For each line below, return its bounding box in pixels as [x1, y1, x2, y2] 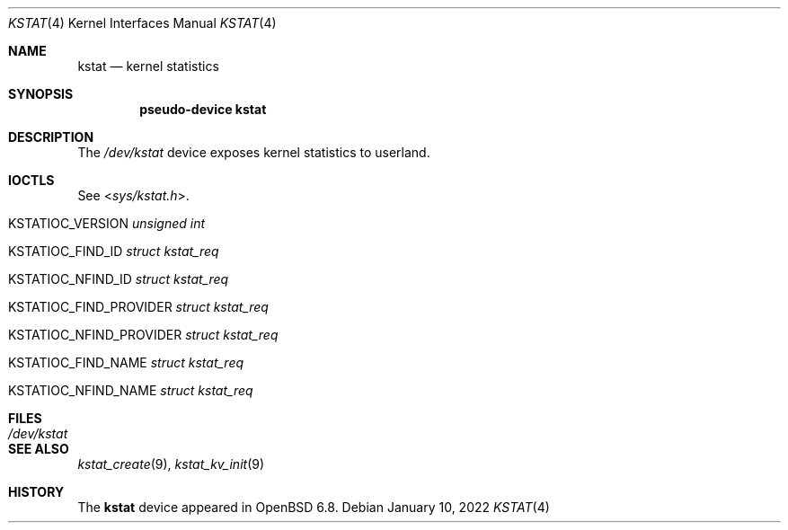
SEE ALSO [8, 441, 69, 456]
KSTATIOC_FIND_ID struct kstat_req [8, 243, 219, 259]
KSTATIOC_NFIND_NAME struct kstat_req [8, 383, 253, 398]
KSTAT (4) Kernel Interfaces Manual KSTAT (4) [8, 15, 277, 31]
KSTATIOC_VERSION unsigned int [8, 216, 206, 231]
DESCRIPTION [8, 129, 94, 145]
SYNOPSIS [8, 86, 74, 102]
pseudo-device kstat [139, 102, 267, 117]
